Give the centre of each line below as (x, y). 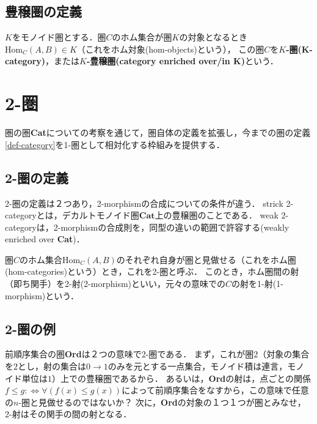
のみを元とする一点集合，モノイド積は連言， (198, 366)
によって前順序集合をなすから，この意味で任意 (215, 390)
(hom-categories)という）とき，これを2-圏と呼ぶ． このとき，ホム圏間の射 (152, 271)
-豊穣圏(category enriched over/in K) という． (183, 61)
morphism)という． (42, 295)
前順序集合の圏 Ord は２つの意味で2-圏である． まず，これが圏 (129, 354)
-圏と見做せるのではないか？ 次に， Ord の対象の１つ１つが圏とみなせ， (162, 402)
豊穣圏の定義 (43, 11)
